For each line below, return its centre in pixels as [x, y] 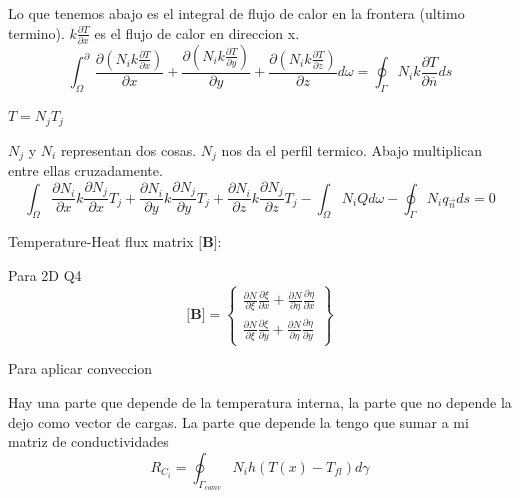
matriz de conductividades [88, 441]
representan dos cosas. [128, 149]
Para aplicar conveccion [80, 368]
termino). [36, 32]
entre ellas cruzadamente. [85, 170]
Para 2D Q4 [45, 274]
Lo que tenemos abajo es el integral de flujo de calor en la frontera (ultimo [236, 13]
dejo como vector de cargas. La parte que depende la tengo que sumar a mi [238, 421]
